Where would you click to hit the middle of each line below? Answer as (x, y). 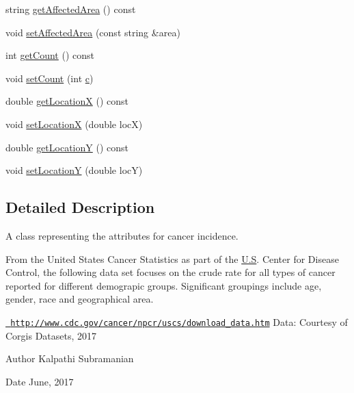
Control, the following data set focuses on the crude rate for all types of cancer (171, 272)
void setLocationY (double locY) (74, 170)
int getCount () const (50, 55)
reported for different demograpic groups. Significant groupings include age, (164, 285)
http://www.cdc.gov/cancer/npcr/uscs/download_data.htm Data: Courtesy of (179, 321)
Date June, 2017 (40, 381)
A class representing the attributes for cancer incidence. (122, 235)
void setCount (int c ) (50, 78)
